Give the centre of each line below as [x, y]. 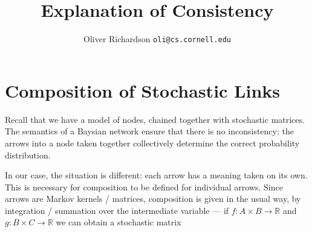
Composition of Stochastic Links [143, 90]
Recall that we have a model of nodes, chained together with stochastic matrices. [155, 119]
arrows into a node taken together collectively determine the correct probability [152, 143]
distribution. [28, 155]
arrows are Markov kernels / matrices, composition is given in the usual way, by [153, 199]
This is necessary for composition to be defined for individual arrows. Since [144, 187]
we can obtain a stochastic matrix [119, 222]
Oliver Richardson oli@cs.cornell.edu [157, 39]
